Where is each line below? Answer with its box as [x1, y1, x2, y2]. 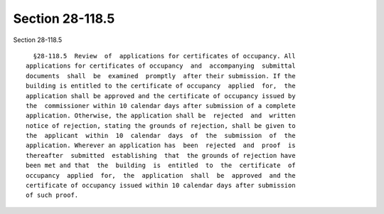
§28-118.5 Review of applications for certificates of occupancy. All [33, 52, 296, 60]
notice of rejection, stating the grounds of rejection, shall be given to [26, 122, 296, 129]
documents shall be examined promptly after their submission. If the [26, 72, 296, 80]
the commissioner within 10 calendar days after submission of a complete [26, 102, 296, 109]
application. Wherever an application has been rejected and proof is [26, 141, 296, 149]
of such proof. [26, 191, 79, 199]
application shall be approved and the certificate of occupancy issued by [26, 92, 296, 100]
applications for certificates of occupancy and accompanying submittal [26, 62, 296, 70]
